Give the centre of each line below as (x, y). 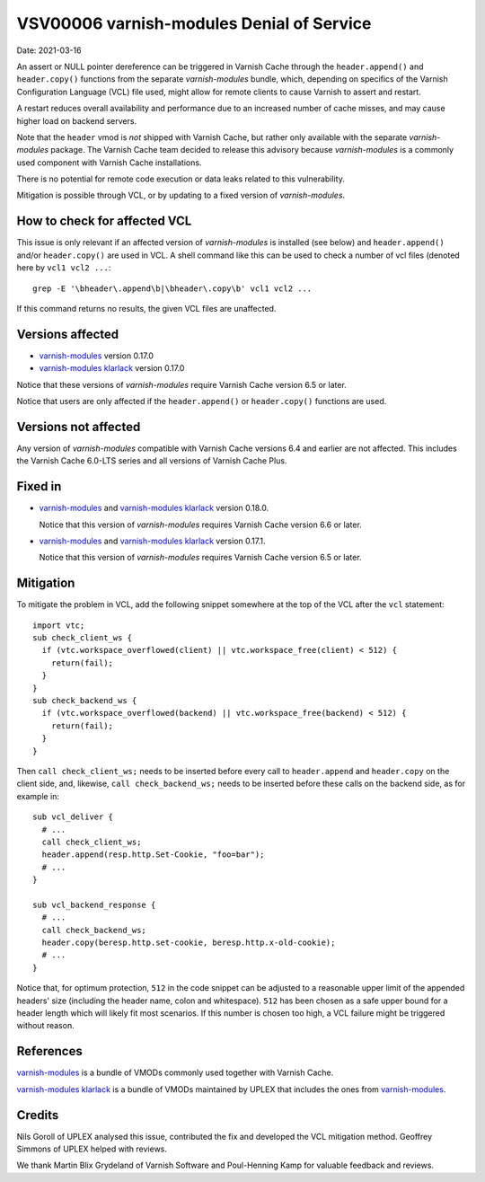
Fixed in (39, 486)
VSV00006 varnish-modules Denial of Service (194, 23)
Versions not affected (79, 427)
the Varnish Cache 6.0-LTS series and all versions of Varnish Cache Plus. (152, 461)
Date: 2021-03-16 (49, 50)
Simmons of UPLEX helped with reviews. (92, 1149)
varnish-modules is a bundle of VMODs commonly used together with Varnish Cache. (175, 1072)
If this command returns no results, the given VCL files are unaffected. (146, 308)
